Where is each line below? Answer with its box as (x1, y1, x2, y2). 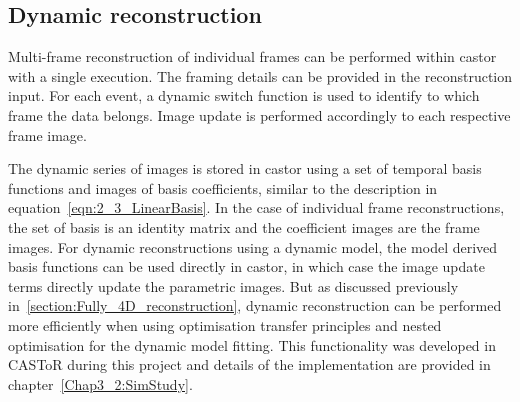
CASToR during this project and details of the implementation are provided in (8, 354, 491, 375)
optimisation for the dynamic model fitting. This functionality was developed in (8, 334, 496, 355)
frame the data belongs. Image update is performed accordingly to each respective (8, 104, 511, 125)
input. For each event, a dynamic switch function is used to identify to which (8, 85, 480, 106)
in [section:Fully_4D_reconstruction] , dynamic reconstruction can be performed (8, 295, 502, 316)
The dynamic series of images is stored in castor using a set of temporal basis (8, 158, 482, 179)
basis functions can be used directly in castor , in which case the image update (8, 256, 485, 277)
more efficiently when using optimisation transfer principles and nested (8, 314, 442, 335)
